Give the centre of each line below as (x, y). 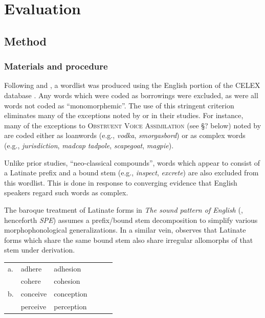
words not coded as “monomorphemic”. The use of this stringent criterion (119, 105)
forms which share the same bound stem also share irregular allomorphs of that (129, 240)
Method (25, 41)
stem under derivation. (40, 250)
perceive (34, 306)
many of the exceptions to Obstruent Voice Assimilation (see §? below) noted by (133, 125)
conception (71, 294)
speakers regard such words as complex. (66, 192)
